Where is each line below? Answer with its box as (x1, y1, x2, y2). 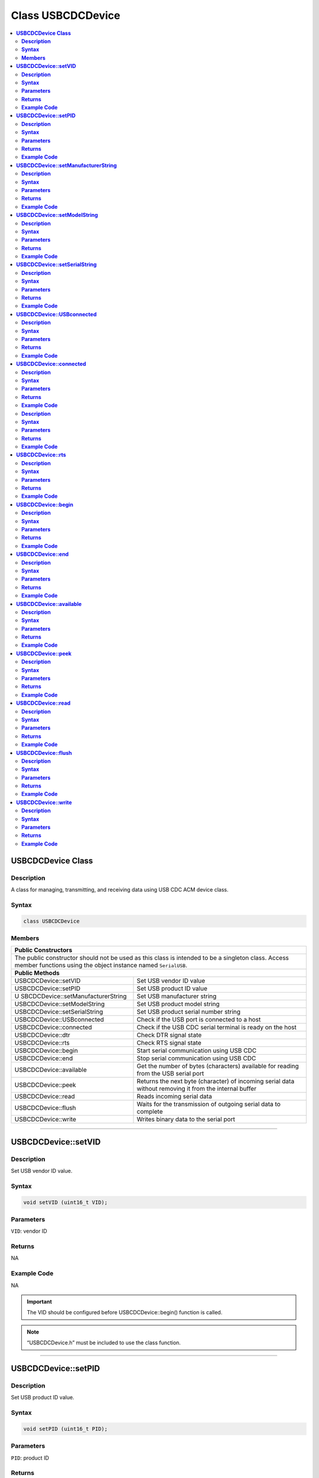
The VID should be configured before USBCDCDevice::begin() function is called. (27, 1309, 223, 1316)
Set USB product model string (136, 1000, 220, 1008)
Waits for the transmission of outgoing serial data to (136, 1100, 281, 1108)
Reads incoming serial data (136, 1093, 212, 1101)
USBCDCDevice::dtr (14, 1031, 70, 1039)
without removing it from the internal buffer (136, 1085, 257, 1093)
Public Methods (14, 969, 60, 977)
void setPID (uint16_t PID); (23, 1425, 108, 1432)
